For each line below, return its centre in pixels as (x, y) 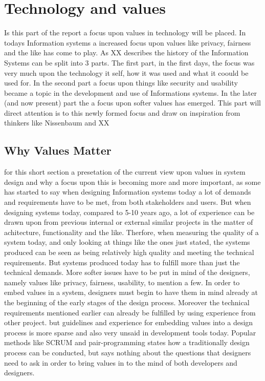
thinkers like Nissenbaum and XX (57, 123)
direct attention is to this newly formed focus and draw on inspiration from (122, 112)
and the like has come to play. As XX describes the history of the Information (126, 52)
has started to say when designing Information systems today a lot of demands (128, 192)
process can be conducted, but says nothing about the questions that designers (128, 352)
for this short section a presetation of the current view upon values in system (125, 172)
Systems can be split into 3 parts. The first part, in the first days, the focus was (129, 62)
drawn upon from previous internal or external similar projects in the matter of (129, 222)
